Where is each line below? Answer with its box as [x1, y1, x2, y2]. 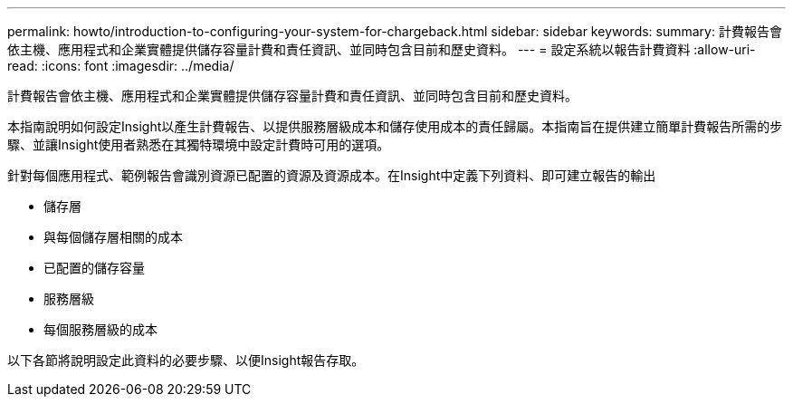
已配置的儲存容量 [43, 260, 145, 275]
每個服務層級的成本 [43, 322, 158, 337]
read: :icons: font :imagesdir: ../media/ [7, 58, 234, 73]
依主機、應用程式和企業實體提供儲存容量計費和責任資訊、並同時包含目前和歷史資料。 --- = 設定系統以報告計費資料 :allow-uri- [7, 42, 756, 57]
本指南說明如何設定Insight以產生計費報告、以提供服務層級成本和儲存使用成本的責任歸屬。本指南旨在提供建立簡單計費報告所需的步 [7, 119, 783, 134]
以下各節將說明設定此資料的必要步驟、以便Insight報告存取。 [7, 352, 365, 368]
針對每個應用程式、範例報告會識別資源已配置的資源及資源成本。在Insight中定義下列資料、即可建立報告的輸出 [7, 168, 656, 183]
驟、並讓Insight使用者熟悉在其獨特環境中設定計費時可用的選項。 [7, 137, 390, 152]
